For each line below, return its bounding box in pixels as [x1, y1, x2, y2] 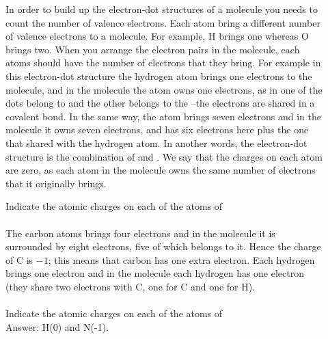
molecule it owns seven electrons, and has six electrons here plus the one [5, 122, 309, 137]
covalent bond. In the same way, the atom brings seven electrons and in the [5, 109, 321, 123]
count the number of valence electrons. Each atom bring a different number [5, 15, 320, 29]
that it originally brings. [5, 176, 107, 190]
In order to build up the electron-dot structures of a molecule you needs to [5, 2, 318, 16]
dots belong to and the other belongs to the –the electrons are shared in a [5, 96, 315, 110]
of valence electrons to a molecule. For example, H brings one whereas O [5, 29, 309, 43]
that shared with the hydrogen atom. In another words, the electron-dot [5, 135, 307, 150]
